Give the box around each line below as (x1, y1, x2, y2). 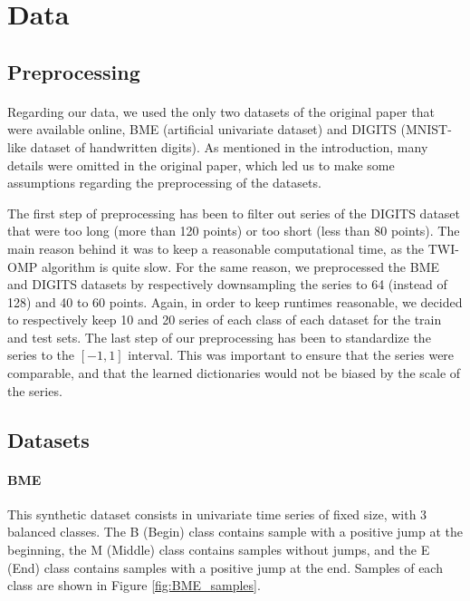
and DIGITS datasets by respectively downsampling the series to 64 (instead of (7, 275, 447, 294)
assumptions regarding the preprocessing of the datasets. (7, 173, 321, 192)
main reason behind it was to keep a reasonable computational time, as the (7, 238, 425, 257)
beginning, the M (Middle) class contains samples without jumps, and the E (7, 540, 430, 559)
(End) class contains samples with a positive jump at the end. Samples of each (7, 557, 443, 577)
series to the (7, 345, 75, 364)
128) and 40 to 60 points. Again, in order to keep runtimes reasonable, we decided (7, 292, 463, 311)
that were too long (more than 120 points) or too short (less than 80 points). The (7, 221, 460, 240)
